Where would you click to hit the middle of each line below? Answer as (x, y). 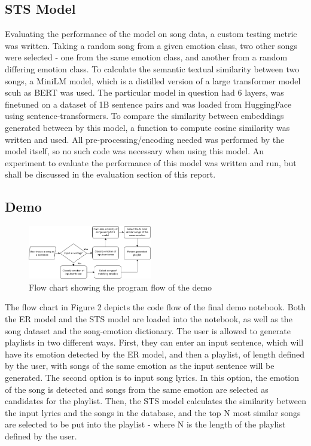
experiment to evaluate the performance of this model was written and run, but (151, 162)
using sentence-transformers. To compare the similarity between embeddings (144, 116)
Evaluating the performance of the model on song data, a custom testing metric (151, 34)
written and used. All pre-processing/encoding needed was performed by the (145, 139)
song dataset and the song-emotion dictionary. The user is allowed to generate (148, 330)
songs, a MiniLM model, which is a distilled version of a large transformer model (153, 80)
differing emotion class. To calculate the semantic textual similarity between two (152, 68)
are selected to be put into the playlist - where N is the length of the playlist (145, 424)
